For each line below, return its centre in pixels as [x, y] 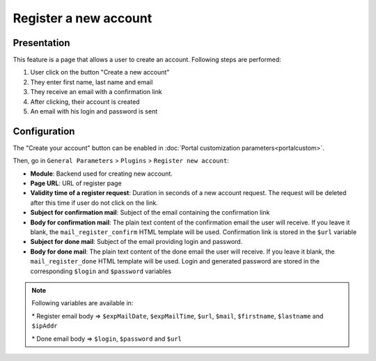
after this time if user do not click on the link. [94, 203]
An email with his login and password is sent [94, 112]
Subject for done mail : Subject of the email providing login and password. [136, 242]
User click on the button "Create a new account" [100, 72]
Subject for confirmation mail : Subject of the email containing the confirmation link [150, 213]
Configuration [44, 131]
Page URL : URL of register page [76, 183]
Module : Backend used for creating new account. [102, 174]
